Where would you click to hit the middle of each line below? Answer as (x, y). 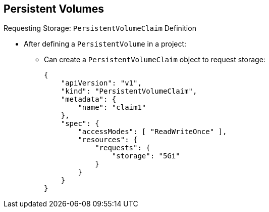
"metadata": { (89, 99)
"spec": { (80, 124)
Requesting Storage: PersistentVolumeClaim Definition (100, 28)
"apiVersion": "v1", (101, 83)
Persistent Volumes (54, 9)
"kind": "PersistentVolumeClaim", (129, 91)
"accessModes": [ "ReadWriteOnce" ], (152, 132)
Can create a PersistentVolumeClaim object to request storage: (155, 60)
